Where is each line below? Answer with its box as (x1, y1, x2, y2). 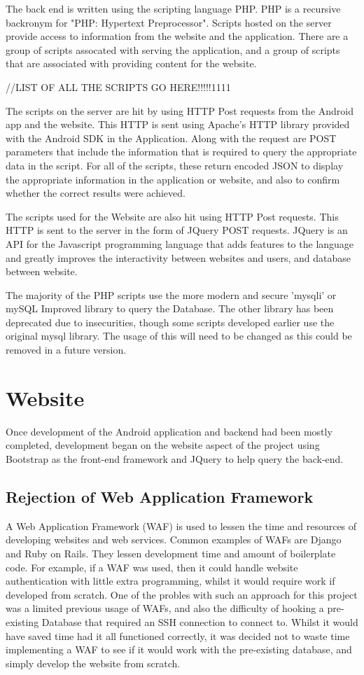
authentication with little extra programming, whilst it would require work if (6, 573, 335, 588)
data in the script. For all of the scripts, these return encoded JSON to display (6, 158, 344, 172)
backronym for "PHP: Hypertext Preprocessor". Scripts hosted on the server (6, 15, 332, 29)
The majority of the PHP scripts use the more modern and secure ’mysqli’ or (6, 287, 337, 302)
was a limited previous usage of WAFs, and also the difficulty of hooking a (6, 601, 324, 615)
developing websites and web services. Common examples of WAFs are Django (6, 532, 342, 547)
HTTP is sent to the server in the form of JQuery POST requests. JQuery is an (6, 223, 348, 237)
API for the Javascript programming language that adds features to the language (6, 236, 354, 251)
